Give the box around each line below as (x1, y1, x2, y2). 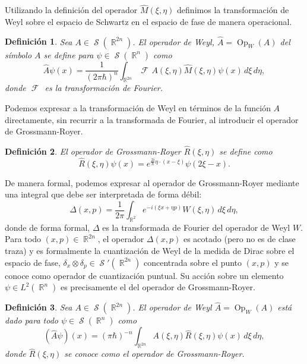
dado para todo (5, 314, 58, 327)
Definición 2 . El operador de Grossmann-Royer (5, 145, 181, 158)
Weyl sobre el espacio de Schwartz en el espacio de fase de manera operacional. (5, 15, 292, 27)
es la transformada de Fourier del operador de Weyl (102, 221, 290, 233)
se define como (219, 145, 273, 158)
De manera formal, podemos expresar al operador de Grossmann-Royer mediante (5, 176, 299, 189)
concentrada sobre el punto (144, 256, 242, 268)
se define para (43, 48, 94, 61)
